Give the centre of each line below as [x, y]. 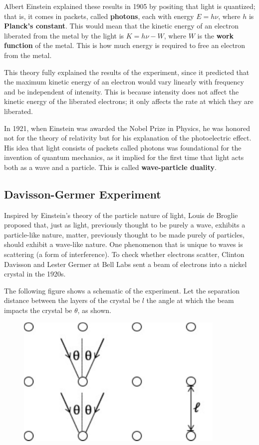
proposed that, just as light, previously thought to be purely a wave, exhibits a [125, 225]
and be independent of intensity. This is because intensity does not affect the [122, 91]
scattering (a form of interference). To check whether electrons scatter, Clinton [124, 254]
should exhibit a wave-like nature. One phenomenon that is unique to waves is [124, 244]
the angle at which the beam [190, 300]
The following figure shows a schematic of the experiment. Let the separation [122, 290]
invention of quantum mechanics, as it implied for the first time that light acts [124, 157]
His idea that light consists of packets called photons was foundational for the [123, 147]
